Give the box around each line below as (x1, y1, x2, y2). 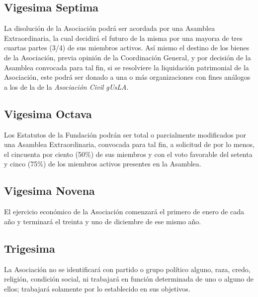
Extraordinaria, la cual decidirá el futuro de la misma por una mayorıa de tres (4, 32, 243, 43)
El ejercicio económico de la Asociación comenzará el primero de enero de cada (4, 206, 244, 217)
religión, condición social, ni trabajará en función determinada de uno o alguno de (4, 274, 254, 284)
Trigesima (4, 240, 55, 256)
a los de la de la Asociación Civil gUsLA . (4, 81, 129, 92)
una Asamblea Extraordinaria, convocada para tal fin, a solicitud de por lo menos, (4, 139, 255, 149)
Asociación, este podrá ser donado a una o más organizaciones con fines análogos (4, 72, 251, 82)
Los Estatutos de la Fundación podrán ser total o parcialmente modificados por (4, 129, 246, 140)
